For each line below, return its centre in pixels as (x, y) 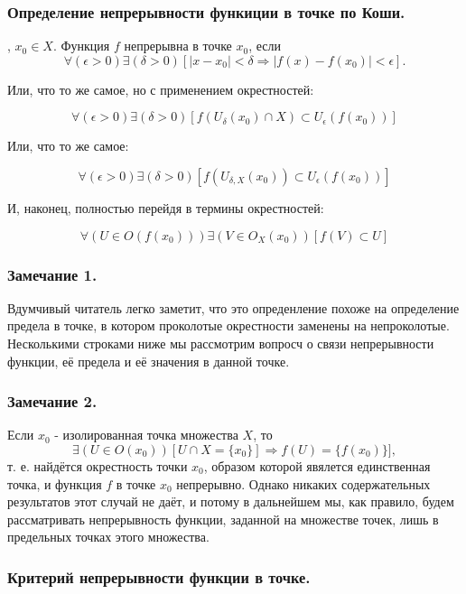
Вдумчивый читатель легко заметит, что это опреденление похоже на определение (233, 307)
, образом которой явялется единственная (317, 466)
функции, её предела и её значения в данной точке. (149, 361)
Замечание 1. (52, 274)
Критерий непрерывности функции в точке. (159, 576)
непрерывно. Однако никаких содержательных (303, 483)
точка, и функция (55, 483)
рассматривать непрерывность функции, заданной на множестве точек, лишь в (223, 519)
